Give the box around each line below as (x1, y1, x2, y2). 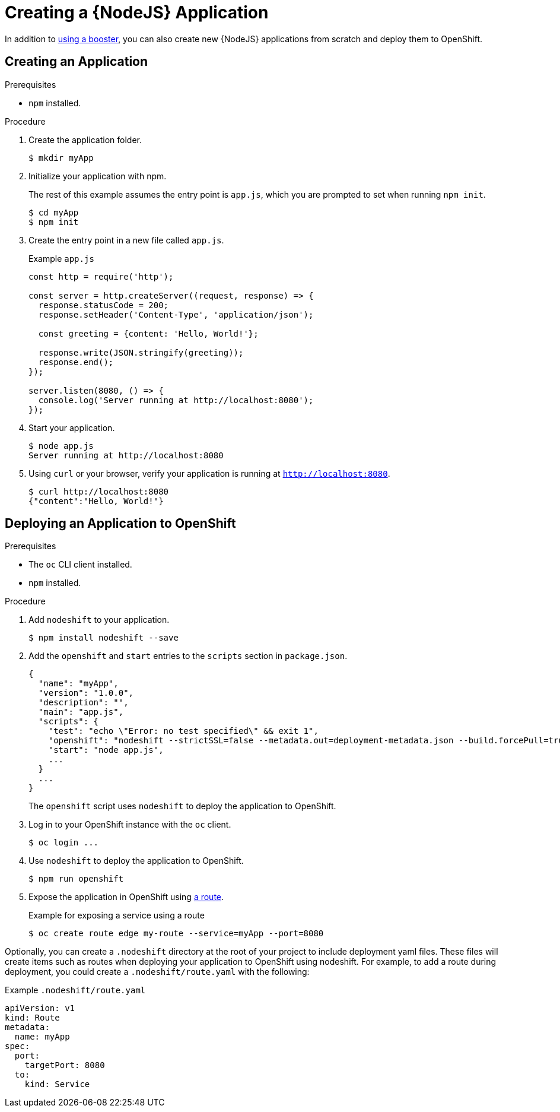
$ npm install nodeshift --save (28, 633, 179, 643)
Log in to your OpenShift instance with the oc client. (28, 819, 231, 830)
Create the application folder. (28, 134, 142, 145)
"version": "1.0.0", (38, 688, 134, 698)
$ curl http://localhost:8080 (28, 486, 169, 496)
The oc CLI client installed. (28, 559, 132, 570)
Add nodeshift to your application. (28, 614, 170, 625)
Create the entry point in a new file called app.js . (28, 235, 224, 245)
